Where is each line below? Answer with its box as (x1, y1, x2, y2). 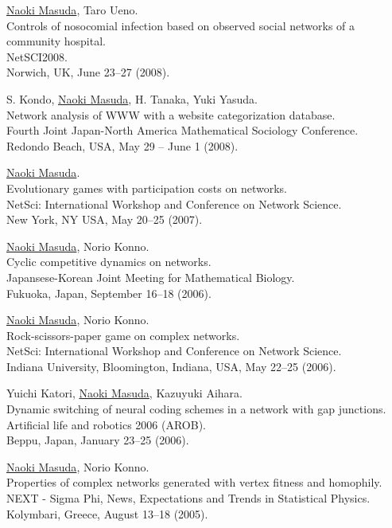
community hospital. (6, 33, 106, 49)
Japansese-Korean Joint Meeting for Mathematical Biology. (6, 268, 295, 285)
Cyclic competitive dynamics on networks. (6, 253, 212, 270)
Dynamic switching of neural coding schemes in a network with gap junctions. (6, 401, 386, 417)
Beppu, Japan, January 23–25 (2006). (6, 432, 189, 448)
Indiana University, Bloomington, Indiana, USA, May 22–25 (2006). (6, 358, 336, 374)
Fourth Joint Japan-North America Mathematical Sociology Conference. (6, 122, 359, 139)
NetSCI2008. (6, 48, 68, 65)
